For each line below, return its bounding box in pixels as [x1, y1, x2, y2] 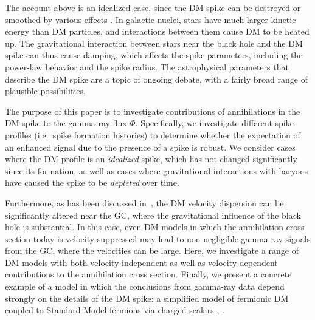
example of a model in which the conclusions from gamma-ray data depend [5, 280, 285, 293]
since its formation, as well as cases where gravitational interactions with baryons [5, 164, 308, 177]
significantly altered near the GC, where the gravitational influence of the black [5, 208, 301, 221]
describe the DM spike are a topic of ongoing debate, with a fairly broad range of [5, 72, 308, 85]
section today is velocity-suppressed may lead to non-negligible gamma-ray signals [5, 232, 311, 245]
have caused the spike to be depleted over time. [5, 176, 179, 189]
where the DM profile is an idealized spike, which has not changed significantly [5, 152, 297, 165]
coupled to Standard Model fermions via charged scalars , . [5, 304, 224, 316]
